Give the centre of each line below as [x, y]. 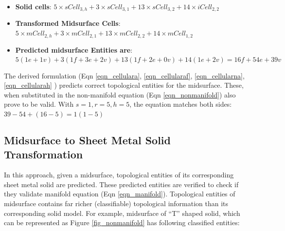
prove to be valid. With [39, 104]
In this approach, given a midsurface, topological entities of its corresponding [119, 175]
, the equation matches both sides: [181, 104]
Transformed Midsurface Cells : [68, 23]
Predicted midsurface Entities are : [74, 49]
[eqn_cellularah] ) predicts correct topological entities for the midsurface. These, [124, 85]
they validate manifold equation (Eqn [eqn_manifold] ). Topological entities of [120, 194]
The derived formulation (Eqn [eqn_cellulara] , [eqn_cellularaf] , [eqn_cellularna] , [124, 75]
